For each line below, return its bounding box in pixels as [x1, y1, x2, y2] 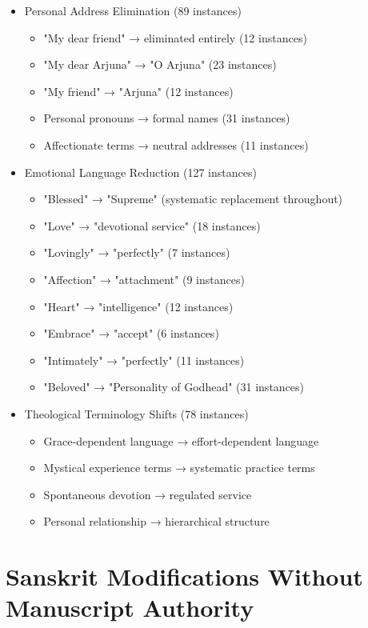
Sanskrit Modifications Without [6, 560, 363, 593]
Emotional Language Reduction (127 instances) [24, 163, 257, 180]
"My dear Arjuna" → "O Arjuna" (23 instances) [43, 56, 277, 73]
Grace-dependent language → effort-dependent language [43, 432, 319, 449]
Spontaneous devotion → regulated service [43, 486, 252, 502]
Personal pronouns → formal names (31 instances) [43, 110, 290, 126]
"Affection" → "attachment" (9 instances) [43, 270, 245, 287]
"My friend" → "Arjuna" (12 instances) [43, 82, 234, 99]
